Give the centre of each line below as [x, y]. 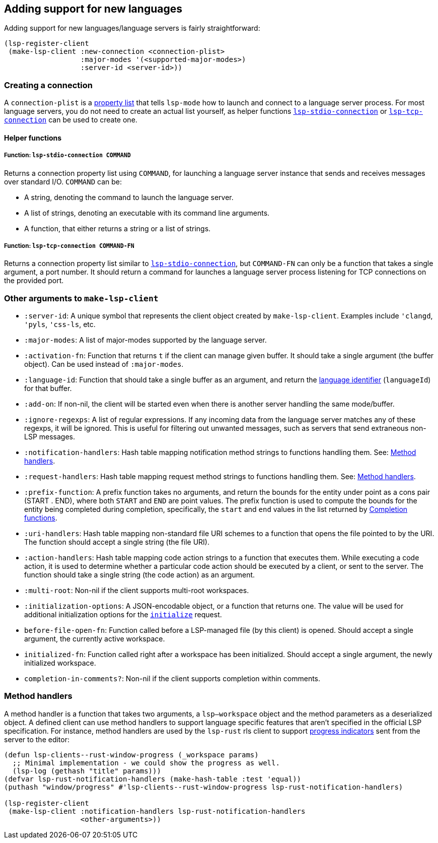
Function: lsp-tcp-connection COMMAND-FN [69, 246]
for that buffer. [48, 388]
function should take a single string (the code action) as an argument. [140, 575]
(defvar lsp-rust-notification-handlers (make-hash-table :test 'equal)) [153, 779]
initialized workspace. [60, 663]
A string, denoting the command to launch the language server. [129, 197]
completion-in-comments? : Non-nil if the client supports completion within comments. [172, 679]
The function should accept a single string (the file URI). [117, 542]
